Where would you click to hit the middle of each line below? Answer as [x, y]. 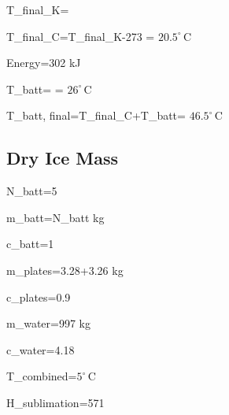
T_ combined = [42, 376]
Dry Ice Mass [63, 158]
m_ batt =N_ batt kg [55, 217]
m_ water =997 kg [48, 323]
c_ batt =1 [30, 244]
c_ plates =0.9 [39, 296]
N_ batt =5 [32, 191]
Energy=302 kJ [44, 63]
